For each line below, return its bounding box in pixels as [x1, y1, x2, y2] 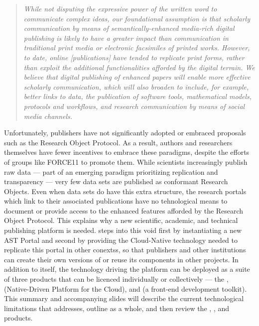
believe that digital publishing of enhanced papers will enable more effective [23, 72, 251, 82]
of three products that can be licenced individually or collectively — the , [4, 274, 229, 284]
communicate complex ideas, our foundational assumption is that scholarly [23, 13, 250, 23]
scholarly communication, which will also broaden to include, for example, [23, 81, 249, 92]
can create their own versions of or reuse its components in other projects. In [4, 254, 239, 264]
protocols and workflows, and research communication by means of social [23, 101, 245, 111]
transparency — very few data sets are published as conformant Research [4, 176, 228, 187]
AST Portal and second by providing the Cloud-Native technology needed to [4, 234, 238, 245]
